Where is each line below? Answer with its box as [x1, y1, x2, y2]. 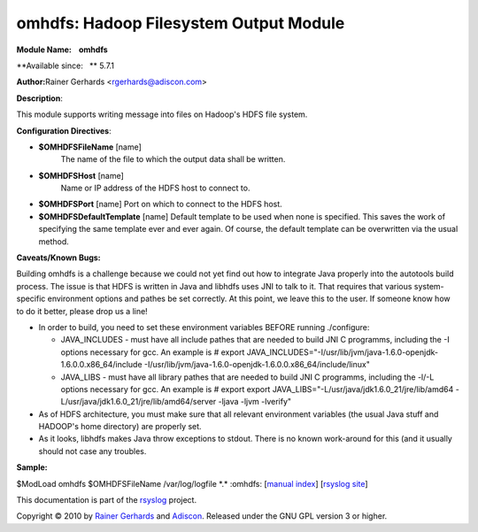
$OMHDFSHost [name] [38, 170, 124, 181]
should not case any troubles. [38, 445, 147, 456]
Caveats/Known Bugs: [16, 252, 101, 263]
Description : [16, 93, 64, 104]
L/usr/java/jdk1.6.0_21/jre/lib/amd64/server [60, 397, 217, 407]
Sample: [16, 462, 48, 473]
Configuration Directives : [16, 125, 112, 136]
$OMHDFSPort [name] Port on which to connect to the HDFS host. [38, 199, 282, 210]
